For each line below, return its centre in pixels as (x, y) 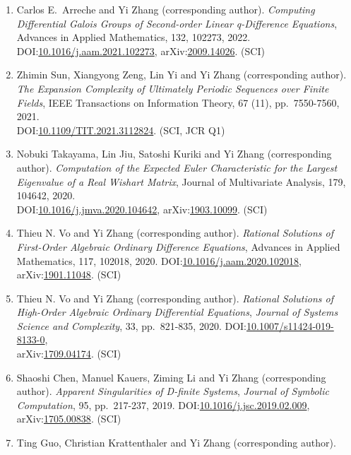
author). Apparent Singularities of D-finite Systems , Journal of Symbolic (173, 391)
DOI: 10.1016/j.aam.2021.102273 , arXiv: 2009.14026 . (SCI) (141, 51)
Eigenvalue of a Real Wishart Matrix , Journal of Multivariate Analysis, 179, (181, 181)
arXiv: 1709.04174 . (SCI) (69, 354)
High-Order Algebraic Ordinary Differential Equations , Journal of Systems (177, 312)
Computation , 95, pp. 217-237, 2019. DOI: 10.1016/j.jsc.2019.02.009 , (163, 404)
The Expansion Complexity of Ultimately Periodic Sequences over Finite (173, 88)
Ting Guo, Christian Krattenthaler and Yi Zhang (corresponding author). (176, 443)
